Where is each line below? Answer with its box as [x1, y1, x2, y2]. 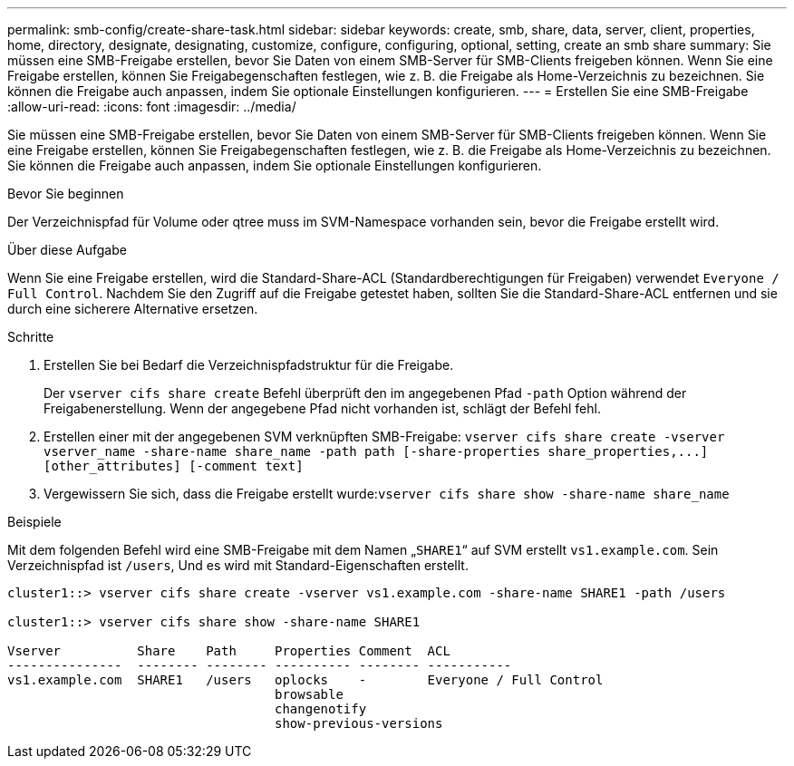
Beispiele [7, 514, 62, 529]
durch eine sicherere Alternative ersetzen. [7, 301, 258, 316]
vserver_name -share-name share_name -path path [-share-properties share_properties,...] [44, 444, 709, 459]
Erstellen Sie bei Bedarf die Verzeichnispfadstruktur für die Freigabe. [44, 357, 454, 373]
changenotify [275, 702, 367, 716]
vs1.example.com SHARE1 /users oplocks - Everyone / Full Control [7, 673, 604, 687]
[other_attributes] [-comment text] [44, 459, 304, 473]
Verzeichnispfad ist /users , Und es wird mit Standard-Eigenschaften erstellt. [7, 558, 469, 573]
